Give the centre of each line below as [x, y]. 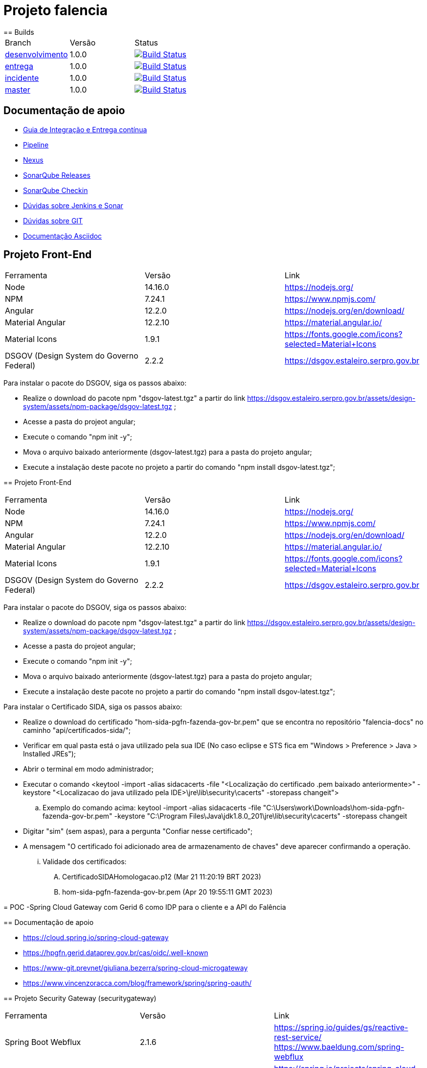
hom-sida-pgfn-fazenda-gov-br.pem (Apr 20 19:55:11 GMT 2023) [168, 892]
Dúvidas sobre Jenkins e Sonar [73, 205]
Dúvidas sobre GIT [53, 220]
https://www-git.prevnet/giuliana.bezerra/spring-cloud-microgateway [135, 968]
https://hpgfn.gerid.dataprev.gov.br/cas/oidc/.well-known [116, 953]
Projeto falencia [56, 10]
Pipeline [36, 145]
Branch [18, 42]
